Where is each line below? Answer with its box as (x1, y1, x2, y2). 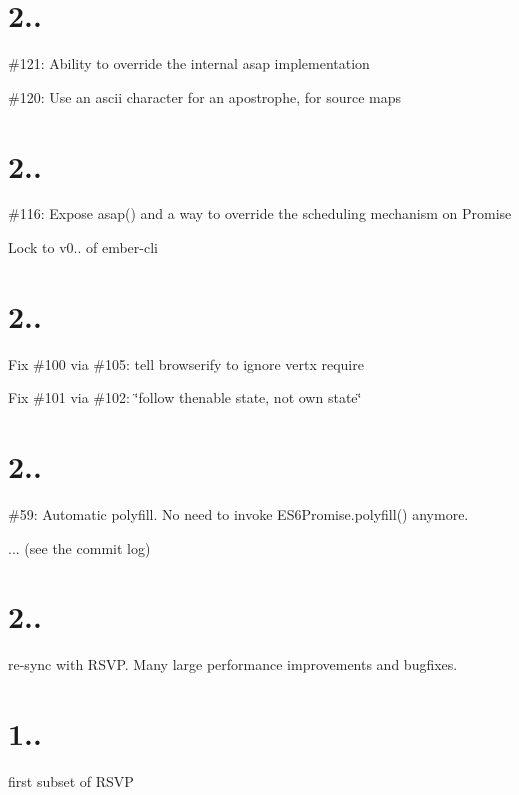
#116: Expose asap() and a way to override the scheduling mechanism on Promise (8, 203, 512, 224)
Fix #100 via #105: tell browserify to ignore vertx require (8, 353, 364, 374)
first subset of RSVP (8, 771, 134, 792)
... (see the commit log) (8, 537, 151, 558)
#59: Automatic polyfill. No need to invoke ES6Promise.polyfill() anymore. (8, 504, 469, 525)
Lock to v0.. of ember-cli (8, 237, 158, 258)
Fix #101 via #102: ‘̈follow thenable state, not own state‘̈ (8, 387, 362, 408)
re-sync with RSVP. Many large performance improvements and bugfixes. (8, 654, 458, 675)
